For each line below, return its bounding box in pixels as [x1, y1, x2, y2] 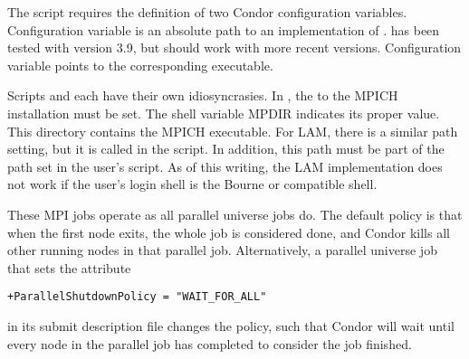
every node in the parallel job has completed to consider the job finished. [7, 334, 412, 353]
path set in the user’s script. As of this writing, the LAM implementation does [7, 156, 443, 175]
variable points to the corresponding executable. [7, 55, 273, 74]
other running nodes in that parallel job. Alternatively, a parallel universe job [7, 241, 437, 260]
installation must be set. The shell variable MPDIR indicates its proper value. [7, 103, 440, 122]
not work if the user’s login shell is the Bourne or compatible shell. [7, 175, 378, 194]
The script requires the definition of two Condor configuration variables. [7, 3, 407, 21]
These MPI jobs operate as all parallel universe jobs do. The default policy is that [7, 204, 463, 223]
